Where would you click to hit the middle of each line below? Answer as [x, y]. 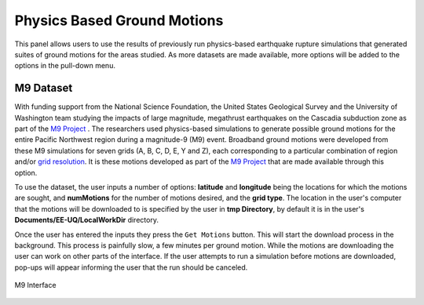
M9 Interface [35, 285]
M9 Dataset [44, 88]
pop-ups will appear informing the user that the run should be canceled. [131, 267]
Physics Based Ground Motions [119, 20]
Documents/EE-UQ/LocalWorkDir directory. [86, 220]
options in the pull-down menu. [65, 66]
